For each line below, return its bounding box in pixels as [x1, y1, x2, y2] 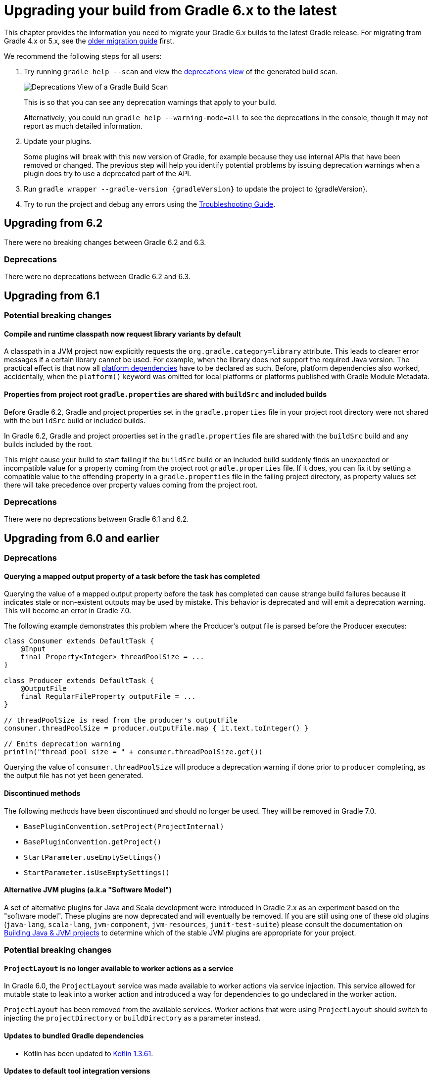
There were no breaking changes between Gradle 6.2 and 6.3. [4, 238, 206, 246]
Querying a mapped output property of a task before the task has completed [4, 572, 260, 581]
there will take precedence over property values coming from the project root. [4, 480, 258, 489]
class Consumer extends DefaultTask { [4, 637, 154, 645]
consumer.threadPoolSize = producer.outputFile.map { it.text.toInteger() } [4, 724, 309, 733]
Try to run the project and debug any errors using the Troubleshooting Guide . [24, 199, 276, 208]
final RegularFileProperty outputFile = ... [20, 692, 196, 701]
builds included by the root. [4, 440, 93, 448]
